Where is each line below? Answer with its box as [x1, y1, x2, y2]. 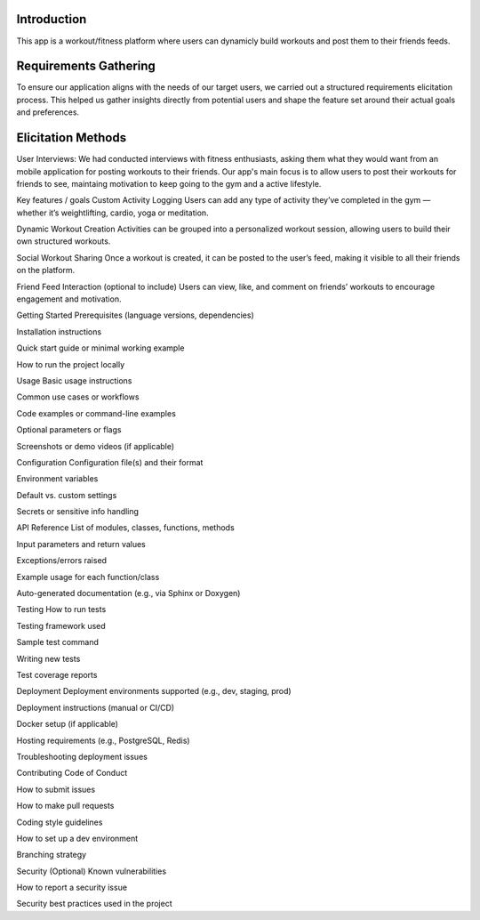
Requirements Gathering [16, 59, 156, 74]
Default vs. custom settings [16, 489, 117, 500]
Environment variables [16, 473, 99, 484]
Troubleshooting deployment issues [16, 751, 148, 762]
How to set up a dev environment [16, 833, 139, 843]
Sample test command [16, 637, 100, 648]
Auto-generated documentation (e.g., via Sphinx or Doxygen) [16, 588, 241, 599]
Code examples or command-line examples [16, 408, 177, 418]
